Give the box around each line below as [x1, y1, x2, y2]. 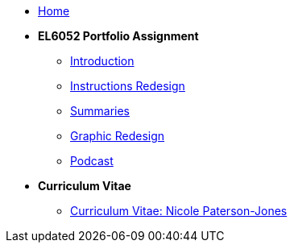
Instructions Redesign [70, 79, 185, 93]
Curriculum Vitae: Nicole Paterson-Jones [70, 204, 288, 218]
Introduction [70, 54, 135, 68]
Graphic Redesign [70, 129, 165, 143]
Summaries [70, 104, 130, 118]
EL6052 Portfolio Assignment [38, 29, 199, 43]
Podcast [70, 154, 114, 168]
